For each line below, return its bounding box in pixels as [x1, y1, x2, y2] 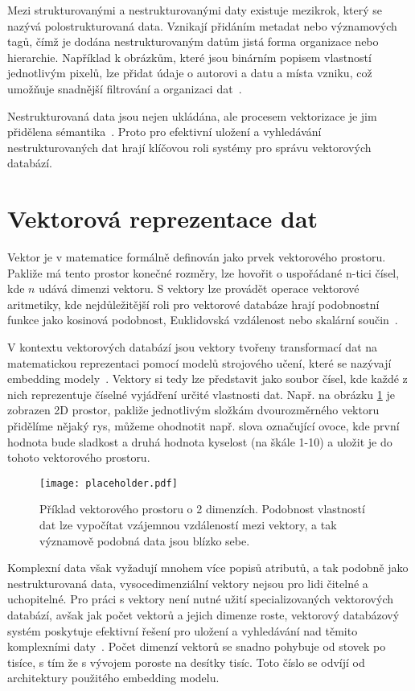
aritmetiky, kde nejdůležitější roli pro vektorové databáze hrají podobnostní [7, 295, 380, 312]
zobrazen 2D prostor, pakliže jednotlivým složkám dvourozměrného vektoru [7, 401, 380, 418]
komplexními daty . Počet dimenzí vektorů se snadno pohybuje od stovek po [7, 638, 386, 655]
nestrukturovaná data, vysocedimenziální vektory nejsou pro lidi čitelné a [7, 574, 368, 591]
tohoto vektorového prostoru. [7, 449, 150, 466]
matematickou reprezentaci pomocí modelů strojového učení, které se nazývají [7, 354, 392, 371]
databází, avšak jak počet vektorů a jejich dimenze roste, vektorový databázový [7, 607, 400, 623]
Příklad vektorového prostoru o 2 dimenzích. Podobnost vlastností [39, 500, 365, 517]
